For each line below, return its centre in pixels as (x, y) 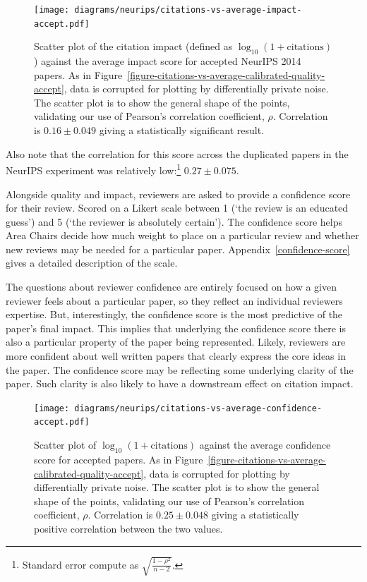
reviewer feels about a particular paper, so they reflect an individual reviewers (174, 300)
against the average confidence (265, 445)
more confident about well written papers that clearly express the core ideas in (176, 356)
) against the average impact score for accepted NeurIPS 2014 (168, 61)
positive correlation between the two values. (128, 528)
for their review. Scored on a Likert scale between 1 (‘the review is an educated (177, 208)
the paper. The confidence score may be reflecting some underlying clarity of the (180, 369)
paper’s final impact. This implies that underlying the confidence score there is (176, 328)
